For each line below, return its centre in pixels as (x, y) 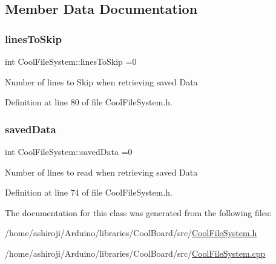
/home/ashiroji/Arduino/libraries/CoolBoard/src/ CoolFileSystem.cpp (135, 253)
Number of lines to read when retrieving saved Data (101, 172)
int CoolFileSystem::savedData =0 (69, 151)
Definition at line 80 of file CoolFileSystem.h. (89, 102)
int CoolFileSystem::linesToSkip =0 (71, 61)
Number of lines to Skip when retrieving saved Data (101, 81)
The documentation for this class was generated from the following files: (138, 212)
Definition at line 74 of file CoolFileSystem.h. (89, 192)
